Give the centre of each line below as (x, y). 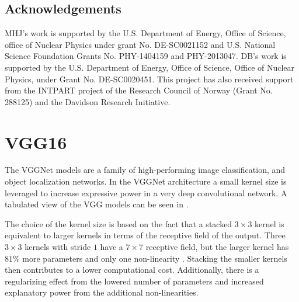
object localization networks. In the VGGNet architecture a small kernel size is (146, 181)
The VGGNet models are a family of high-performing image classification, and (145, 170)
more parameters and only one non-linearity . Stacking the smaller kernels (155, 258)
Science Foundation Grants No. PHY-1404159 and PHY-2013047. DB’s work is (146, 56)
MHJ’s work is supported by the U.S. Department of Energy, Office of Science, (145, 33)
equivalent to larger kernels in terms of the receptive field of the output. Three (145, 235)
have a (112, 247)
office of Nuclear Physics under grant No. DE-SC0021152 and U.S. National (140, 44)
